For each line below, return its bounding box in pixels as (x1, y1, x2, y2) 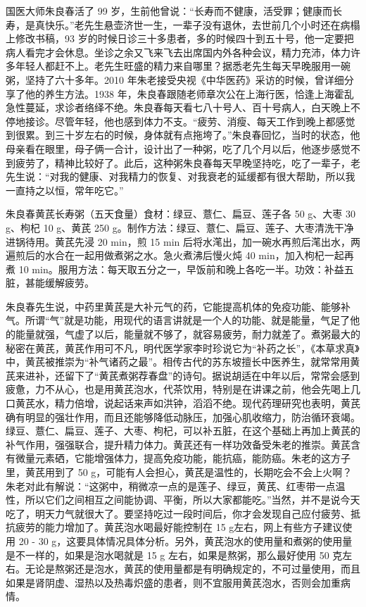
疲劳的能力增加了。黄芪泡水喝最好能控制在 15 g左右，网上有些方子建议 (15, 520, 343, 534)
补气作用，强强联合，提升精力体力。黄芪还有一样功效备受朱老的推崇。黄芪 (6, 437, 351, 451)
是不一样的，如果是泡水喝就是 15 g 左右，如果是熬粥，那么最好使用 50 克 (6, 547, 343, 562)
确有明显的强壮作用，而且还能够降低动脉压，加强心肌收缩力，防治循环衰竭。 (6, 409, 360, 424)
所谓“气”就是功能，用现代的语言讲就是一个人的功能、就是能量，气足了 (25, 313, 351, 327)
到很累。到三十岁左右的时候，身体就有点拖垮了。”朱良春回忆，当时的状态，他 (6, 127, 360, 142)
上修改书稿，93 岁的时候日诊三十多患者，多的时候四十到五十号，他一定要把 (6, 31, 354, 46)
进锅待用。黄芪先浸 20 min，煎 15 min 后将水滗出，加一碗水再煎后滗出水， (6, 234, 351, 249)
